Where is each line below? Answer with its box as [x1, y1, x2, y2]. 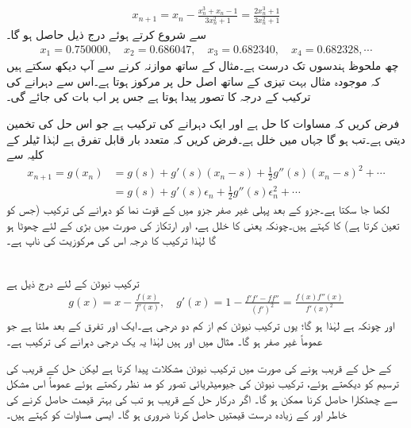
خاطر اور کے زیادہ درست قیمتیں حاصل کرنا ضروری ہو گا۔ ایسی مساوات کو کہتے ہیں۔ [6, 406, 348, 422]
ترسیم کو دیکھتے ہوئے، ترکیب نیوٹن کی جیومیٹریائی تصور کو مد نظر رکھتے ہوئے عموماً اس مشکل [6, 375, 399, 391]
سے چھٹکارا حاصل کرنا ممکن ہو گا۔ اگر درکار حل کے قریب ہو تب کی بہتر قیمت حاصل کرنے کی [6, 390, 398, 407]
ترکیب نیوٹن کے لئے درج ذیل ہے [6, 274, 140, 291]
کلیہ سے [6, 146, 44, 163]
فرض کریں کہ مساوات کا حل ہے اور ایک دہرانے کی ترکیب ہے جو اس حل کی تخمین [6, 115, 400, 132]
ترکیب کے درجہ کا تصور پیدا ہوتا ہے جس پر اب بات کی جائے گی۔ [6, 88, 311, 105]
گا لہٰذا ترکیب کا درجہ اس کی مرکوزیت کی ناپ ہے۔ [6, 232, 217, 249]
